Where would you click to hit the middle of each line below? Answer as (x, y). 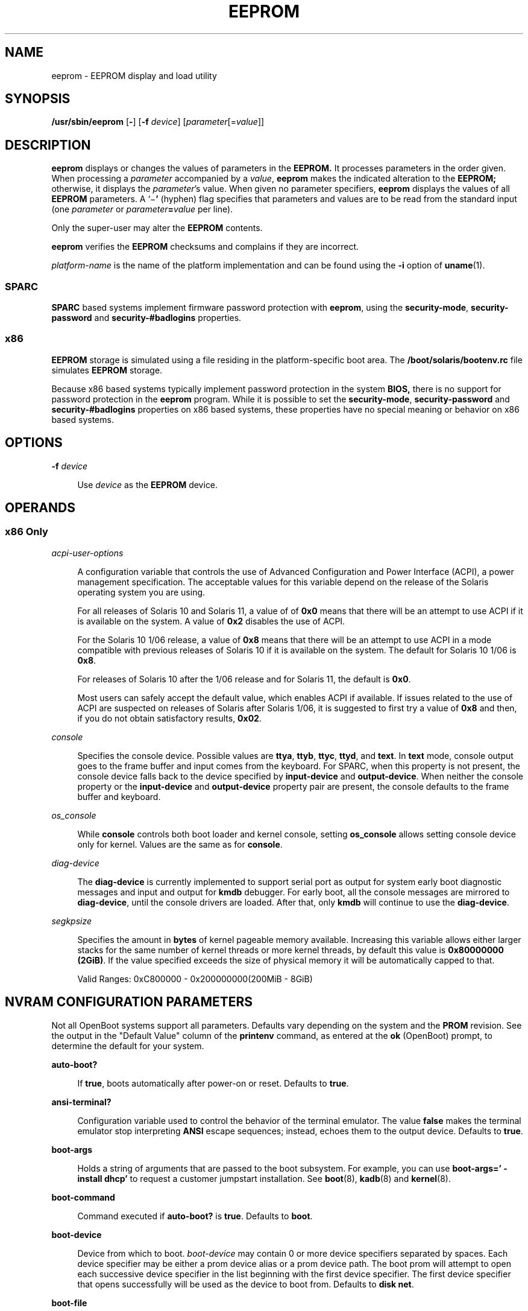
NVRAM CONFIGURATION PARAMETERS (129, 1002)
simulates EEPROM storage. (107, 370)
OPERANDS (40, 508)
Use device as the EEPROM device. (148, 484)
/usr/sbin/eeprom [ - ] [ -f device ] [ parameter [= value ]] (158, 122)
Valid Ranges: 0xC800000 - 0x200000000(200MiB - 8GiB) (195, 979)
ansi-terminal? (81, 1102)
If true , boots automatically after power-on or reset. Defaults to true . (213, 1083)
